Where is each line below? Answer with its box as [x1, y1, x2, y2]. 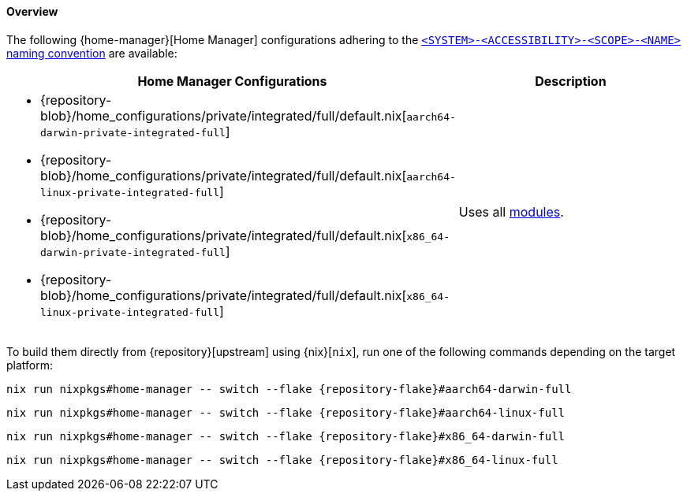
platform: [6, 358, 54, 372]
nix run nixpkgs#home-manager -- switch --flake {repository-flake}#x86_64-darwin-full [6, 429, 566, 443]
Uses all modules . [458, 203, 564, 220]
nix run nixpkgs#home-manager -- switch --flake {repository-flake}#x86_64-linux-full [6, 453, 558, 466]
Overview [6, 5, 58, 18]
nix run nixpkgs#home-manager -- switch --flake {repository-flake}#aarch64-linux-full [6, 406, 566, 419]
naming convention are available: [6, 46, 177, 60]
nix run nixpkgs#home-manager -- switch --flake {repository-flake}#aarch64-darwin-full [6, 382, 572, 395]
